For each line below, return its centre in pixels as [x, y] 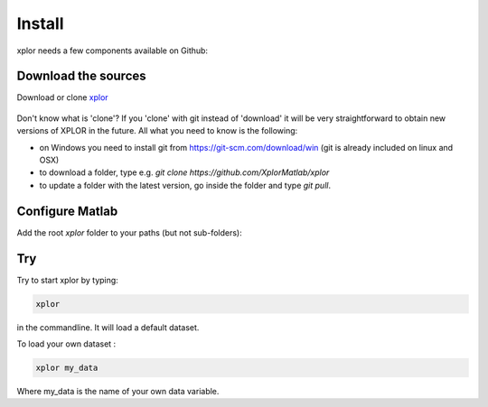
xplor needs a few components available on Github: [112, 51]
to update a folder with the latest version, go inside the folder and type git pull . [185, 185]
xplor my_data [67, 367]
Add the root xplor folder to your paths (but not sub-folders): [130, 232]
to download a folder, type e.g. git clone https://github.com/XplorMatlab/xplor [184, 172]
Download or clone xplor [62, 97]
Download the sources [81, 76]
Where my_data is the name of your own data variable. [118, 391]
